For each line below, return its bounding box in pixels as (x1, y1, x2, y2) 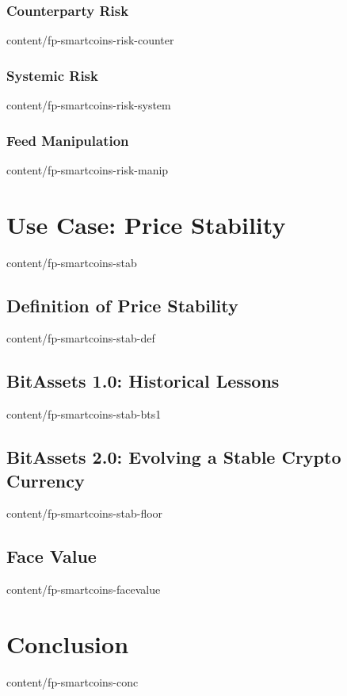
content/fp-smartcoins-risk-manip (6, 161, 169, 178)
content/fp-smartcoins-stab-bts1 (6, 406, 162, 423)
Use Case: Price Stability (6, 208, 286, 240)
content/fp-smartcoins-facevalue (6, 581, 161, 598)
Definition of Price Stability (6, 293, 238, 317)
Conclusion (6, 627, 129, 660)
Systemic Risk (6, 65, 98, 85)
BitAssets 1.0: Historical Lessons (6, 369, 280, 393)
